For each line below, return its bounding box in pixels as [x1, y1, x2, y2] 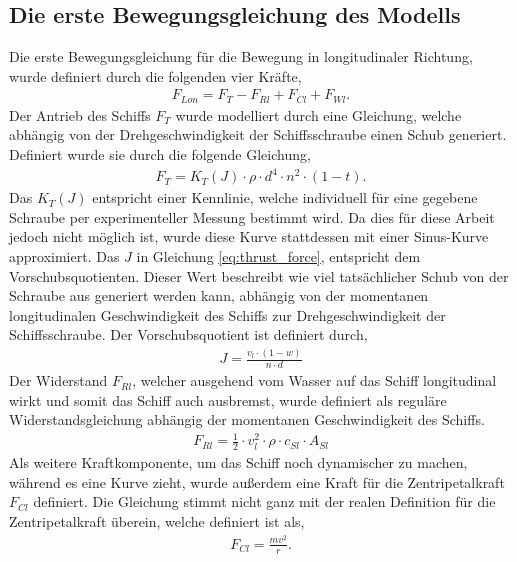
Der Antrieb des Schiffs [9, 104, 151, 125]
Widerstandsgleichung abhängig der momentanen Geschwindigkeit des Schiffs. [9, 409, 485, 430]
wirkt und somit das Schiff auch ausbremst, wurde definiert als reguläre [9, 389, 447, 410]
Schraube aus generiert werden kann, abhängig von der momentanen [9, 285, 429, 306]
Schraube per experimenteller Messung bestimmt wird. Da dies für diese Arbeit [9, 206, 495, 227]
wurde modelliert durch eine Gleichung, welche [175, 104, 462, 125]
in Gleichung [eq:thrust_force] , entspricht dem [136, 245, 421, 266]
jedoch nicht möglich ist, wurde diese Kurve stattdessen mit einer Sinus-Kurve [9, 226, 489, 247]
